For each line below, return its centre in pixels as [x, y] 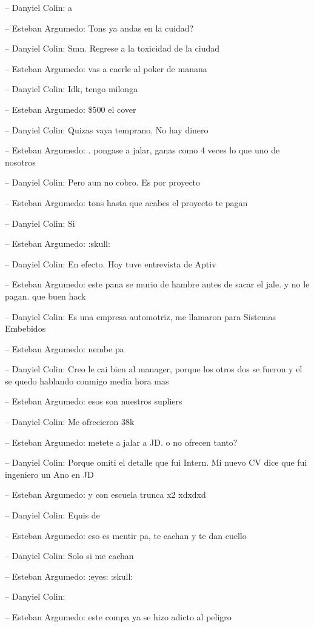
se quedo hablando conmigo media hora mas [87, 381]
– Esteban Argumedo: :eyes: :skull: [69, 576]
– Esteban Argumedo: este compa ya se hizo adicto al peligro [118, 617]
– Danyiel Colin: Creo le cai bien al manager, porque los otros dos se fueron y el [154, 369]
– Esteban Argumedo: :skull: [58, 243]
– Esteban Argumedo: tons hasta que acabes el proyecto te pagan [126, 202]
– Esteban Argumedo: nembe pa [65, 348]
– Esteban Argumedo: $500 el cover [71, 109]
